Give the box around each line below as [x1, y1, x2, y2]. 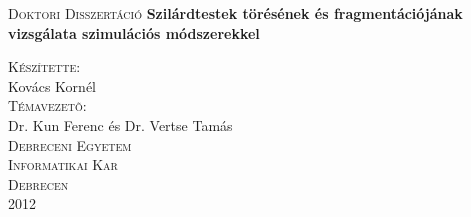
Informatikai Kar [8, 154, 118, 175]
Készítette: [8, 56, 81, 77]
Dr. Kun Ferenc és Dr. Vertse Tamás [8, 114, 233, 135]
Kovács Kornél [8, 75, 96, 96]
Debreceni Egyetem [8, 134, 132, 155]
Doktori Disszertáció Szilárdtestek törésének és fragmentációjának [8, 3, 463, 23]
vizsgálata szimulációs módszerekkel [8, 22, 260, 43]
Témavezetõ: [8, 95, 87, 116]
